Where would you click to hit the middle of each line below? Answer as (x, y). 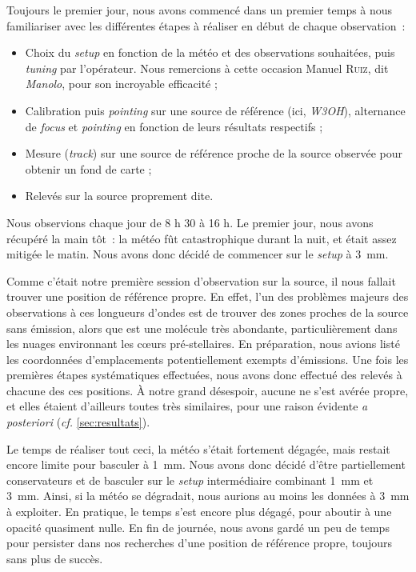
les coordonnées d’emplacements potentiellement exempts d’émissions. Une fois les (208, 359)
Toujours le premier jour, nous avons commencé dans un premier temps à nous (200, 10)
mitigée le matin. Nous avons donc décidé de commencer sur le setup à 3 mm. (198, 254)
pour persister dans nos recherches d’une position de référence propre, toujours (200, 543)
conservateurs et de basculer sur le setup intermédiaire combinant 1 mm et (190, 480)
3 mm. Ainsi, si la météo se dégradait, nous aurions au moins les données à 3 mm (208, 496)
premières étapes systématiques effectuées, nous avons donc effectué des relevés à (204, 375)
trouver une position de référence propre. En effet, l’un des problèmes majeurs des (208, 296)
